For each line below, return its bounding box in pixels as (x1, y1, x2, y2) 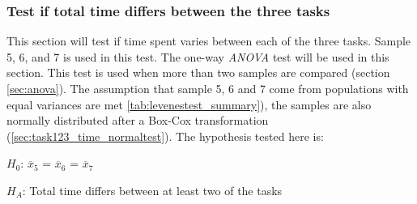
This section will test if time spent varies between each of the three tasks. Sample (6, 32, 411, 49)
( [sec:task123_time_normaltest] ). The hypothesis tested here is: (6, 127, 324, 144)
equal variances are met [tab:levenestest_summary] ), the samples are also (6, 96, 372, 113)
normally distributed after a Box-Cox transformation (6, 112, 269, 129)
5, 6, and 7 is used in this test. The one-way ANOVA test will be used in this (6, 48, 389, 65)
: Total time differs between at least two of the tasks (22, 181, 283, 198)
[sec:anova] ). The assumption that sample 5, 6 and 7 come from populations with (6, 80, 409, 96)
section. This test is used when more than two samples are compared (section (6, 64, 390, 81)
